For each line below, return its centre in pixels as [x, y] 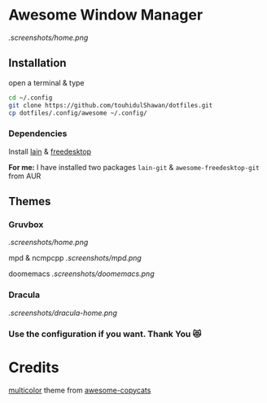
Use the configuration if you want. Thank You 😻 [105, 334]
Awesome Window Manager [106, 15]
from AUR [25, 176]
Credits [34, 367]
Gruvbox [26, 224]
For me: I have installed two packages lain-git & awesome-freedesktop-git [134, 167]
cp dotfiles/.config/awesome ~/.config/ [78, 113]
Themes [30, 201]
